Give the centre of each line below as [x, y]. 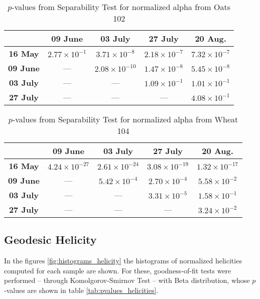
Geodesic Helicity [50, 240]
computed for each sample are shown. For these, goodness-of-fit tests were [118, 270]
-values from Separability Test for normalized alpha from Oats [121, 7]
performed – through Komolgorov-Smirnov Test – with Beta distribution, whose [127, 280]
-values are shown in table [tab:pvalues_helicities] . [81, 290]
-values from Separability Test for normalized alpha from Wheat [125, 119]
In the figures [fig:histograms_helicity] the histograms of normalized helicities [123, 261]
